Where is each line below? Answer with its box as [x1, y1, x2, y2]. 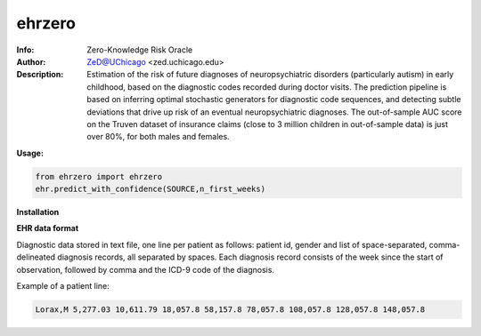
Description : [16, 69, 64, 80]
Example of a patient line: [16, 280, 110, 291]
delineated [16, 252, 56, 262]
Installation [16, 207, 60, 218]
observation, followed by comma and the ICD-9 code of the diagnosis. [16, 264, 275, 275]
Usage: [16, 148, 45, 158]
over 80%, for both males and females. [86, 132, 231, 142]
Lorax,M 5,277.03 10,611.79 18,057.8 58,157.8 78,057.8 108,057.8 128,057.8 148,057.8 [35, 304, 426, 315]
